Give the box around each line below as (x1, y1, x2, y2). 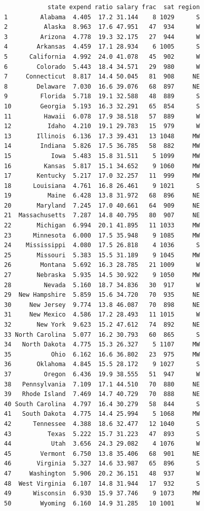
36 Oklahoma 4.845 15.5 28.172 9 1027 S (4, 361, 200, 368)
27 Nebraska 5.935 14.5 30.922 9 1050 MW (4, 271, 200, 279)
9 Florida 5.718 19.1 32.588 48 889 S (4, 93, 200, 100)
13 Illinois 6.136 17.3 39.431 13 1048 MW (4, 132, 200, 140)
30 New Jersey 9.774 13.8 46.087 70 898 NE (4, 301, 200, 308)
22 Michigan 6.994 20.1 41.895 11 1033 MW (4, 222, 200, 229)
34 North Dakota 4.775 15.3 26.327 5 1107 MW (4, 341, 200, 348)
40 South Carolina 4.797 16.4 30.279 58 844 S (4, 400, 200, 408)
